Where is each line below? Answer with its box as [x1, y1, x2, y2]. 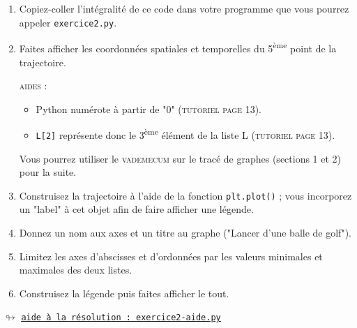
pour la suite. [19, 165, 77, 179]
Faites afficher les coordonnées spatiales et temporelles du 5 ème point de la [19, 39, 337, 55]
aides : [19, 78, 47, 93]
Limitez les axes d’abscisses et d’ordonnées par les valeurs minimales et [19, 248, 323, 263]
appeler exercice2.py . [19, 15, 117, 29]
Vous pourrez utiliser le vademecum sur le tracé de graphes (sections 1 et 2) [19, 151, 342, 165]
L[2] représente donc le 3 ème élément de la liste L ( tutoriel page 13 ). [36, 126, 335, 142]
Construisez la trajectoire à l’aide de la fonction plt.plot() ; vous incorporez [19, 188, 352, 202]
